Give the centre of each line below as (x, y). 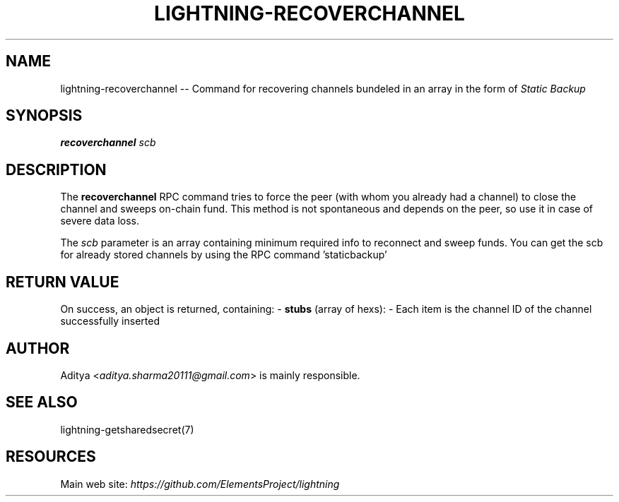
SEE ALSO (42, 402)
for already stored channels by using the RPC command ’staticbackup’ (224, 255)
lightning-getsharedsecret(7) (127, 429)
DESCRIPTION (56, 169)
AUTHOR (38, 348)
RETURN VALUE (63, 282)
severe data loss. (100, 221)
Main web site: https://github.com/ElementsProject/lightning (200, 484)
